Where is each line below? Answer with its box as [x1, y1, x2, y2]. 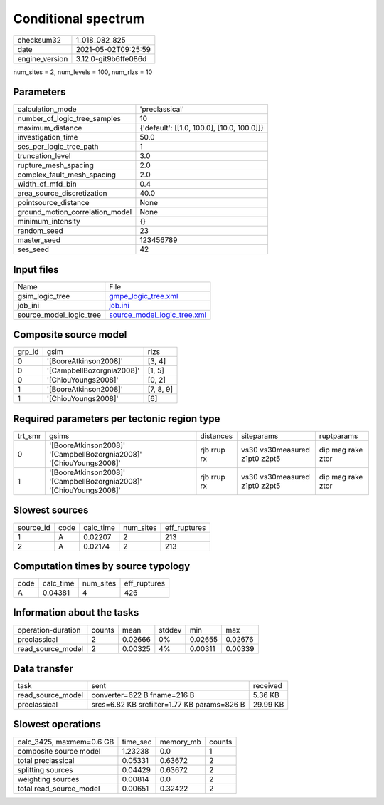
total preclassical [17, 755, 75, 765]
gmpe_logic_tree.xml [109, 291, 178, 301]
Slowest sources [13, 504, 89, 516]
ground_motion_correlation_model [17, 207, 132, 217]
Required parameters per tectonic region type [13, 412, 220, 425]
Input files [13, 264, 60, 276]
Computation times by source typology [13, 560, 191, 572]
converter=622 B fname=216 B [91, 690, 195, 700]
